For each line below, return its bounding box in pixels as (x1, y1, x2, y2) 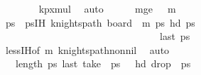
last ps (159, 29, 190, 43)
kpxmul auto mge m (38, 1, 176, 15)
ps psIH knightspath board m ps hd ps (5, 15, 195, 29)
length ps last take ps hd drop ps (15, 56, 191, 71)
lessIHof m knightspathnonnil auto (5, 42, 170, 57)
